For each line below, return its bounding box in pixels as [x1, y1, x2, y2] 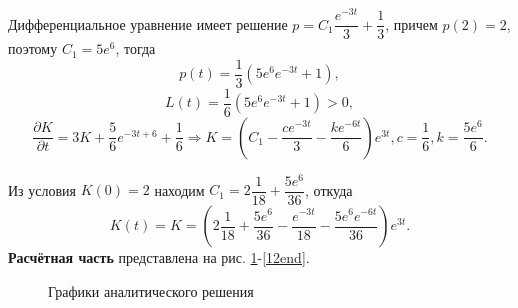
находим [154, 179, 205, 200]
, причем [385, 13, 438, 34]
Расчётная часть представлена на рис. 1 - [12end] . [8, 247, 310, 267]
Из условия [8, 179, 77, 200]
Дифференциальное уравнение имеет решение [8, 13, 288, 34]
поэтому [8, 38, 58, 59]
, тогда [115, 38, 156, 59]
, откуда [305, 179, 353, 200]
